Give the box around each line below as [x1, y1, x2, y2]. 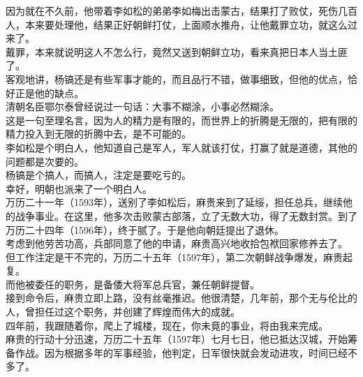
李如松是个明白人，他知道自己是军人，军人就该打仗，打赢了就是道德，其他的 [6, 140, 357, 154]
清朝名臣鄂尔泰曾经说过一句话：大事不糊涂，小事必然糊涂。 [6, 99, 279, 114]
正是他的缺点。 [15, 85, 84, 100]
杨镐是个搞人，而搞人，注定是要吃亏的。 [6, 168, 191, 182]
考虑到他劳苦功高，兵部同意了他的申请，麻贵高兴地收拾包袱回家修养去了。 [6, 236, 348, 251]
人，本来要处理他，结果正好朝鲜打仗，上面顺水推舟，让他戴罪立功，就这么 [6, 17, 348, 31]
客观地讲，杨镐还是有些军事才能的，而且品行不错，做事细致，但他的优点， [6, 71, 348, 86]
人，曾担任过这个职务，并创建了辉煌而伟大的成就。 [6, 304, 240, 319]
